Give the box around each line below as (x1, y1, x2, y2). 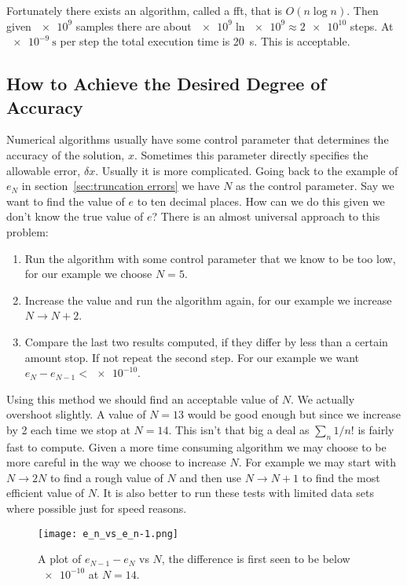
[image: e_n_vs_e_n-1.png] (38, 528, 178, 539)
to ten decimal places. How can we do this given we (137, 192, 385, 209)
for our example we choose (24, 265, 152, 282)
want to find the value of (6, 192, 125, 209)
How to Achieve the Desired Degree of (6, 71, 326, 96)
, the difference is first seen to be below (161, 550, 350, 567)
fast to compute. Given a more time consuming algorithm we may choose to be (6, 438, 387, 455)
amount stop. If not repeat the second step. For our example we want (24, 349, 359, 365)
